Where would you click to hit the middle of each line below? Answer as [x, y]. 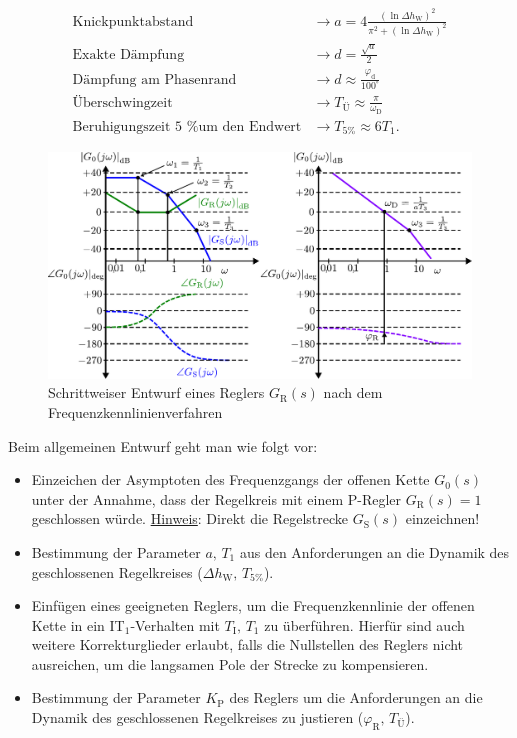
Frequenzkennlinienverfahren [135, 411]
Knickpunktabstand [133, 21]
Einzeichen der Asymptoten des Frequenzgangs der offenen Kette [230, 479]
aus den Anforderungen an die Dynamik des [374, 551]
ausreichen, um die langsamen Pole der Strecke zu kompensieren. [230, 663]
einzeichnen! [442, 518]
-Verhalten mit [175, 624]
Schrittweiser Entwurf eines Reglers [156, 392]
